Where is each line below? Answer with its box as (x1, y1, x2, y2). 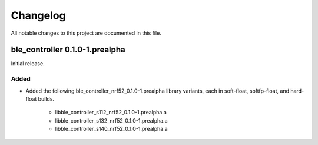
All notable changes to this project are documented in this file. (11, 29, 161, 37)
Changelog (11, 9, 66, 22)
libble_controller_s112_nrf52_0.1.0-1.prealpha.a (55, 109, 167, 116)
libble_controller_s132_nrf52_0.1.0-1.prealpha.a (55, 117, 168, 124)
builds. (38, 95, 55, 103)
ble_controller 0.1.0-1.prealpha (11, 45, 126, 55)
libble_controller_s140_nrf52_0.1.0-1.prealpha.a (55, 126, 168, 133)
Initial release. (11, 60, 45, 67)
